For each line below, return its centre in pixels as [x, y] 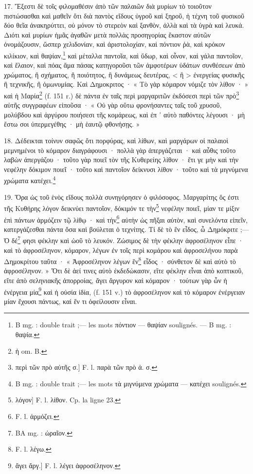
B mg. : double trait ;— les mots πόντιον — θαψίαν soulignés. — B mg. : [123, 325]
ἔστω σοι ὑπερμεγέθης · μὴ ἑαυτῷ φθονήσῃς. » [72, 124]
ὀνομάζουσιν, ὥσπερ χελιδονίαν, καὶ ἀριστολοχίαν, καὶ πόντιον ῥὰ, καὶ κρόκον [115, 44]
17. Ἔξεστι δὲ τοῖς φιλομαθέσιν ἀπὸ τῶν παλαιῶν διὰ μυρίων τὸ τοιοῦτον [108, 6]
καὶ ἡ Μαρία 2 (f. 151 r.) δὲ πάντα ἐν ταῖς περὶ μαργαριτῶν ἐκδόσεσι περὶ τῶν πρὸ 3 [122, 95]
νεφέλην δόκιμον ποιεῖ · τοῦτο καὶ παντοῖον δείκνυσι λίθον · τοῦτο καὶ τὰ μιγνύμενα [126, 169]
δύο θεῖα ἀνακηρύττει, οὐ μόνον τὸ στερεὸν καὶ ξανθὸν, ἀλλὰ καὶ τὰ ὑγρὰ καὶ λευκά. [124, 25]
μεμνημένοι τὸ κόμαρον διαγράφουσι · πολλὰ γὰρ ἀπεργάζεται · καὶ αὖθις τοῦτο [120, 150]
